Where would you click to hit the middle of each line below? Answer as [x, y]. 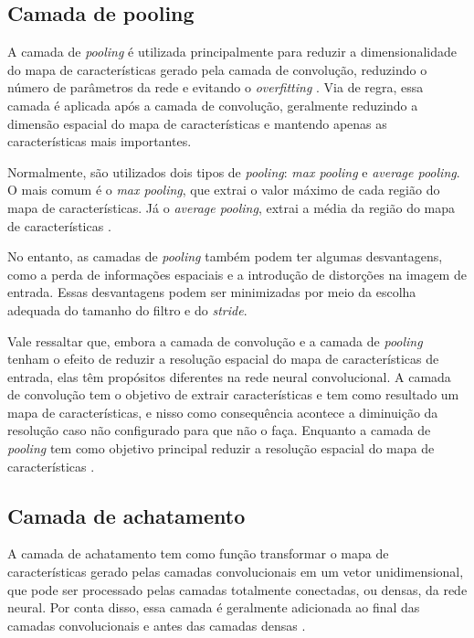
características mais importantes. [100, 141]
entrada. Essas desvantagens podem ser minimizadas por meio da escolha [212, 292]
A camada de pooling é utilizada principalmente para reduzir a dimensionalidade [232, 52]
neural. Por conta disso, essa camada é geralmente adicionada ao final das [214, 607]
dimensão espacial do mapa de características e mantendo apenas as [197, 123]
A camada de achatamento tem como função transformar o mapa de [198, 553]
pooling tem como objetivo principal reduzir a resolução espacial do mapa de [221, 448]
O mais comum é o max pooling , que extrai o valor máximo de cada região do [224, 190]
